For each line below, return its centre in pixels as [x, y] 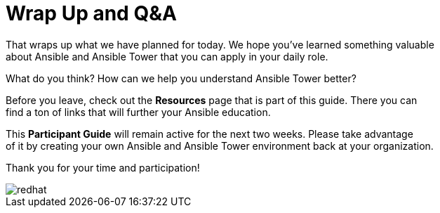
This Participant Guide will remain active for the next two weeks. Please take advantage [209, 134]
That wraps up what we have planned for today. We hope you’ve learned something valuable [220, 44]
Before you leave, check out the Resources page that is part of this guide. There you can [212, 100]
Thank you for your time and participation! [103, 167]
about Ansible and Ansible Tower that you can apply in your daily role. [167, 56]
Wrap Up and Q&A [91, 13]
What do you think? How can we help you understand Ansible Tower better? [181, 78]
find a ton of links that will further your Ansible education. [138, 112]
